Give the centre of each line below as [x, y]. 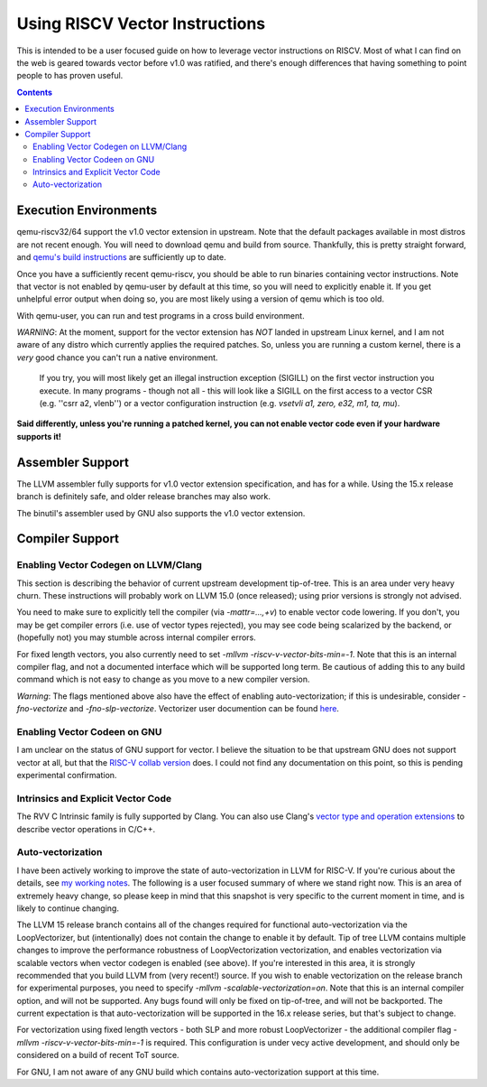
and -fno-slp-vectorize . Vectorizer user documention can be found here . [204, 709]
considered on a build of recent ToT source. [98, 1055]
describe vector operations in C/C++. [86, 829]
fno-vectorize [42, 709]
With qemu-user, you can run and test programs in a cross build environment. [161, 315]
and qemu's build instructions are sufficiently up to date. [121, 257]
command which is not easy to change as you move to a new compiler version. [163, 679]
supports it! [39, 436]
